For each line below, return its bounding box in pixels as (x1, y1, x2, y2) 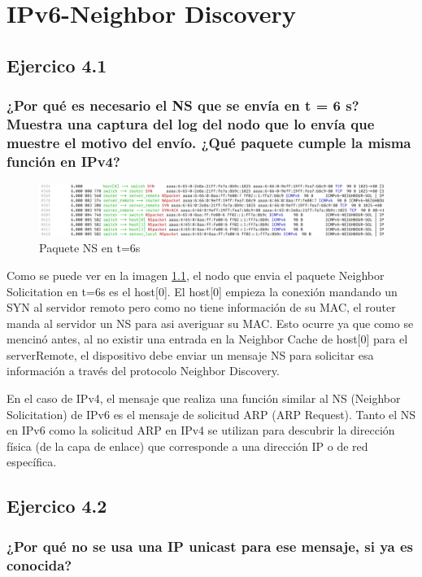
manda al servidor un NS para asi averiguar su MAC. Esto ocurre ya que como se (7, 314, 414, 331)
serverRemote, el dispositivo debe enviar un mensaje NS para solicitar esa (7, 346, 374, 363)
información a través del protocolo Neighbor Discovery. (7, 362, 280, 379)
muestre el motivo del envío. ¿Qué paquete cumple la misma (7, 132, 411, 152)
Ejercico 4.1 (7, 52, 107, 77)
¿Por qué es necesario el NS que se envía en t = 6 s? (7, 95, 359, 116)
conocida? (7, 554, 72, 575)
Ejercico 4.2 (7, 493, 107, 518)
